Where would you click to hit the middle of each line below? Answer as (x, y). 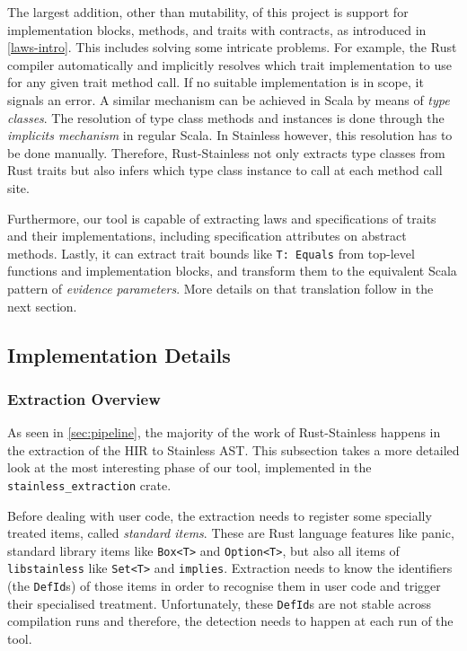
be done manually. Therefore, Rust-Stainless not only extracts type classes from (226, 152)
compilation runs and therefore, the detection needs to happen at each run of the (230, 621)
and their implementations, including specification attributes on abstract (207, 236)
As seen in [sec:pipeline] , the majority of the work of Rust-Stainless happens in (224, 432)
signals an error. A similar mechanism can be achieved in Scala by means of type (229, 99)
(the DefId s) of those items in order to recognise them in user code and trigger (224, 586)
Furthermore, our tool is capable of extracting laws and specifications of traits (222, 218)
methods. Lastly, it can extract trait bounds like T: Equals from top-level (211, 253)
